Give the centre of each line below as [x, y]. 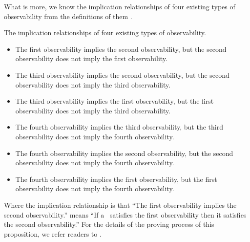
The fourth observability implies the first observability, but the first [116, 179]
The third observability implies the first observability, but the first [115, 101]
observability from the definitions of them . [68, 16]
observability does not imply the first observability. [91, 58]
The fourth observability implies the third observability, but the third [119, 127]
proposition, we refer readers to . [53, 233]
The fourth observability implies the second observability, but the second [124, 153]
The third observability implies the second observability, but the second [122, 75]
